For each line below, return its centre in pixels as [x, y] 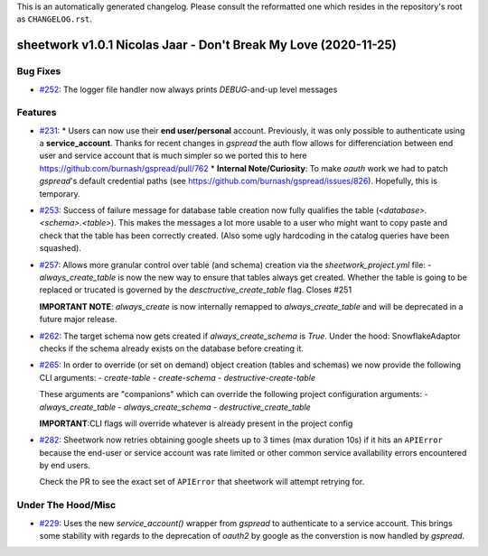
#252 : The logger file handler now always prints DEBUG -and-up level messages [188, 89]
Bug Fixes [39, 71]
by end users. [65, 466]
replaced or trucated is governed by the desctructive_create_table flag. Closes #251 [196, 290]
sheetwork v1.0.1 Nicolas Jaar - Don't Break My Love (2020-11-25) [206, 45]
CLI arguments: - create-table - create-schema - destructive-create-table [178, 377]
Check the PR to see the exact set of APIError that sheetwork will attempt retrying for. [202, 482]
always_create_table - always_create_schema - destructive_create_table [175, 407]
